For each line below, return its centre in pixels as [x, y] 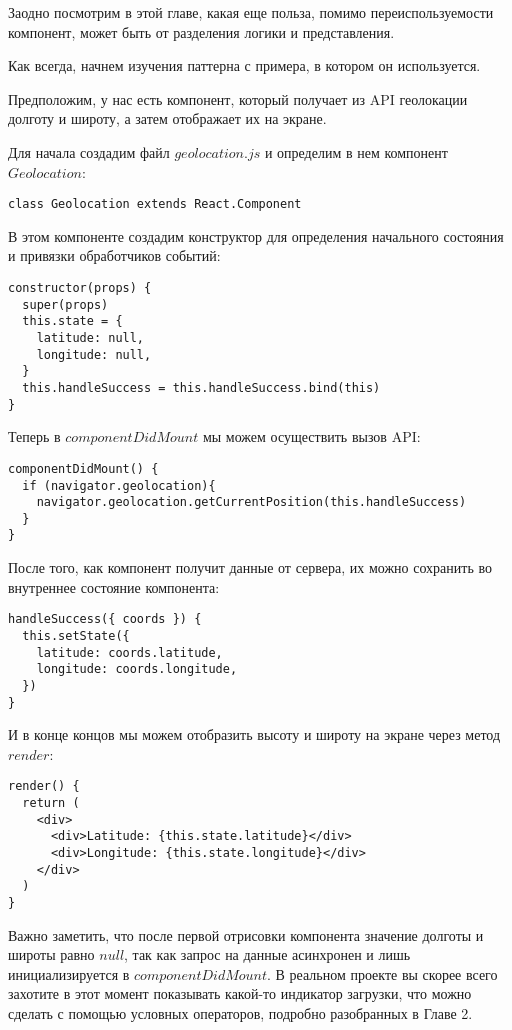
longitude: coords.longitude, [137, 669]
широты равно [51, 954]
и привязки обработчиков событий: [114, 255]
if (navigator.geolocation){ [119, 485]
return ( [51, 803]
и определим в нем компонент [356, 151]
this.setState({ [76, 635]
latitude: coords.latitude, [129, 652]
